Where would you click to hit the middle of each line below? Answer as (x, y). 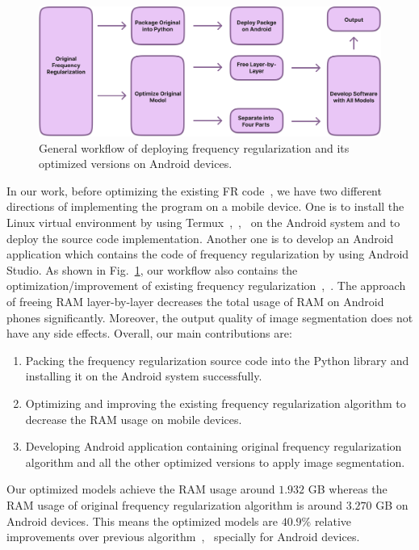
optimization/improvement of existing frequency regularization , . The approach (206, 285)
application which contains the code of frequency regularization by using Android (208, 254)
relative (333, 521)
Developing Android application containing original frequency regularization (214, 446)
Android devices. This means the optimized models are (142, 521)
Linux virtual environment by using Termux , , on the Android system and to (203, 223)
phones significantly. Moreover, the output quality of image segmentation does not (210, 317)
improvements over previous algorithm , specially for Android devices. (183, 537)
